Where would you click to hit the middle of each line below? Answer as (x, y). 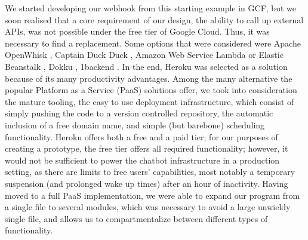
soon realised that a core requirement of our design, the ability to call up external (154, 19)
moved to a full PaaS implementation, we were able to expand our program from (153, 195)
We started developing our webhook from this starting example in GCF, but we (150, 8)
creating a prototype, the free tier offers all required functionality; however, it (147, 148)
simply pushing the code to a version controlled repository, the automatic (139, 113)
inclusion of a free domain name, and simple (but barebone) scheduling (135, 124)
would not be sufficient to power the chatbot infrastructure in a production (142, 160)
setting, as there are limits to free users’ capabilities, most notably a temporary (150, 172)
